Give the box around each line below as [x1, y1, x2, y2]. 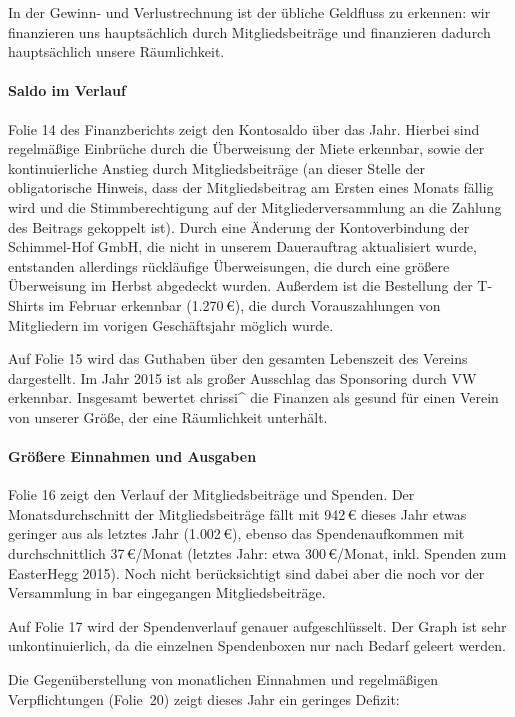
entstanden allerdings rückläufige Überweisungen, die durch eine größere [8, 255, 450, 276]
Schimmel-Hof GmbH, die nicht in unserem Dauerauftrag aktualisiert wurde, [8, 236, 477, 257]
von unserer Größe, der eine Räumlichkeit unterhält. [8, 406, 328, 427]
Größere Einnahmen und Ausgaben [8, 446, 257, 467]
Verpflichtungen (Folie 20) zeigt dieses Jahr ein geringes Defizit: [8, 688, 400, 709]
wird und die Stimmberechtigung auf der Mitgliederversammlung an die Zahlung [8, 196, 502, 217]
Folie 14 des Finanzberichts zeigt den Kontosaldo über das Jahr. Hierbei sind [8, 118, 480, 139]
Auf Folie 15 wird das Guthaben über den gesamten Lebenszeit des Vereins [8, 348, 468, 369]
